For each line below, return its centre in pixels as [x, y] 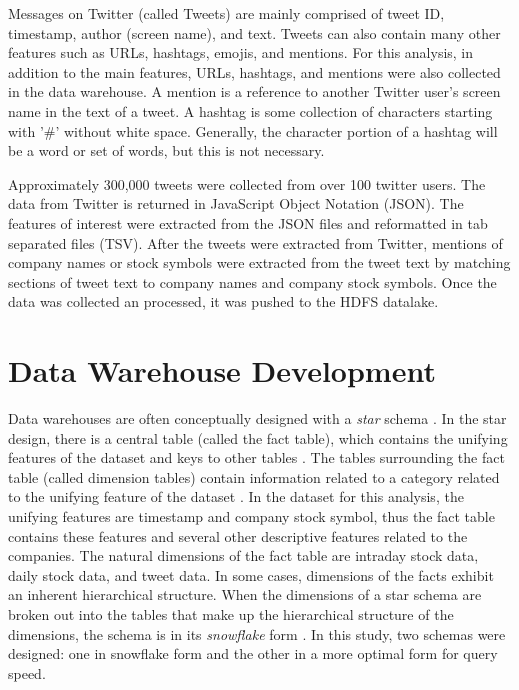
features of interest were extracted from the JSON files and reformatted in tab [248, 222]
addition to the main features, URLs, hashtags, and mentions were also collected [254, 71]
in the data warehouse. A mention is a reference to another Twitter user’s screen [254, 91]
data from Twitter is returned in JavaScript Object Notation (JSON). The [236, 203]
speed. [27, 672]
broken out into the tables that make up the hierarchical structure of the [231, 613]
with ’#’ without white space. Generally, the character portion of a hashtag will [253, 130]
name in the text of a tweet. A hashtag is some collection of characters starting [250, 110]
